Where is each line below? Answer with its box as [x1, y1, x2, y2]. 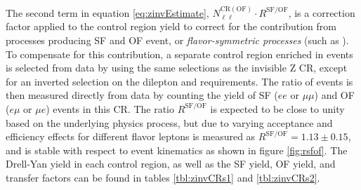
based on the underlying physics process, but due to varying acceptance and [6, 115, 333, 130]
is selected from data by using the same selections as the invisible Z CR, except [6, 60, 348, 75]
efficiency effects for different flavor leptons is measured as [6, 129, 256, 144]
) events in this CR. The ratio [46, 101, 174, 116]
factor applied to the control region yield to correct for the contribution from [6, 19, 336, 34]
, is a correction [288, 5, 355, 20]
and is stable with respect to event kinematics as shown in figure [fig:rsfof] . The [6, 142, 348, 157]
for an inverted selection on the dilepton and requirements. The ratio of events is [6, 74, 353, 88]
